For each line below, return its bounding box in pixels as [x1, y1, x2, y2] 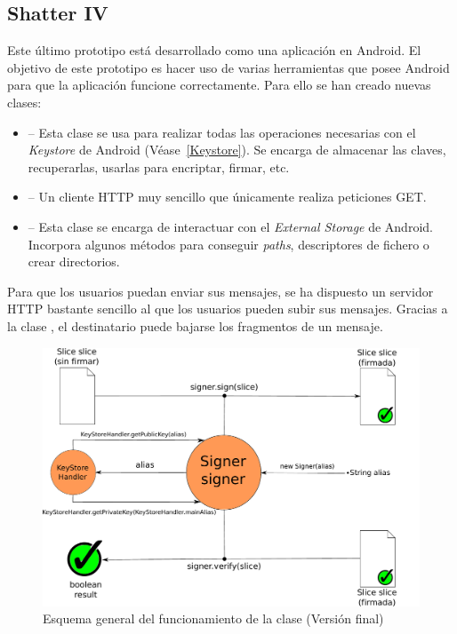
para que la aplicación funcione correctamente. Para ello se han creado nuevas [7, 75, 431, 94]
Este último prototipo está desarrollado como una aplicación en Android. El [7, 41, 421, 59]
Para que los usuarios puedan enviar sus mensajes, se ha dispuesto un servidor [7, 281, 434, 300]
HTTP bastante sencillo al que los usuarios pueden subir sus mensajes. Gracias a [7, 299, 448, 318]
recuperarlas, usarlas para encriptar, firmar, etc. [28, 157, 290, 176]
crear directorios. [28, 252, 120, 271]
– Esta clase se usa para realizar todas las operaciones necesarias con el [28, 123, 416, 141]
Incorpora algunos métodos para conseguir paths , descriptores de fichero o [28, 234, 429, 253]
